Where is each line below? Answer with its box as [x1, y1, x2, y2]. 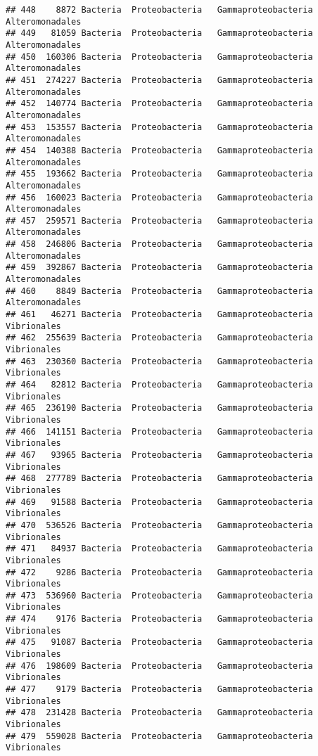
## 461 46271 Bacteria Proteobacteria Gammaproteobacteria [6, 309, 313, 320]
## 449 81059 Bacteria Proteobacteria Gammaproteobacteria [6, 28, 313, 39]
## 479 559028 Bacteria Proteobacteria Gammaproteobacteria [6, 731, 313, 741]
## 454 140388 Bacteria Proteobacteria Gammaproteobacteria [6, 145, 313, 155]
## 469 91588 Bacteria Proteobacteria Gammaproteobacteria [6, 496, 313, 507]
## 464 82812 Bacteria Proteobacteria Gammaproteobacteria [6, 380, 313, 390]
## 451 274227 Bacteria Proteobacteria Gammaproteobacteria [6, 75, 313, 85]
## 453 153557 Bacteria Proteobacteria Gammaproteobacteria [6, 122, 313, 132]
